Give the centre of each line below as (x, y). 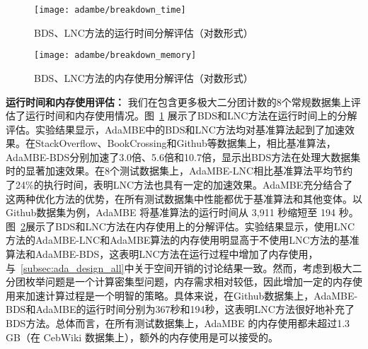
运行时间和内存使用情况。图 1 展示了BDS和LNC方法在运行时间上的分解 (191, 116)
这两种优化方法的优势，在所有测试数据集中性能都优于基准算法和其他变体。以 (184, 198)
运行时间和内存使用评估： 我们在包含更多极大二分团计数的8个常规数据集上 (178, 101)
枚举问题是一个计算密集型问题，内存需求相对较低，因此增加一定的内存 (189, 282)
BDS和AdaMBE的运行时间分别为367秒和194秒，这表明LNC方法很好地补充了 (180, 309)
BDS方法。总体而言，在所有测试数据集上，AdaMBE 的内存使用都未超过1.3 (178, 323)
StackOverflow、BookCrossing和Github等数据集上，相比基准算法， (185, 143)
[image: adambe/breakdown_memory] (115, 55)
